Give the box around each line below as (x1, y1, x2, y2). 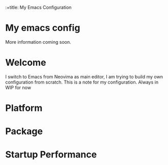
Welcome (5, 57, 46, 68)
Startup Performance (5, 149, 97, 160)
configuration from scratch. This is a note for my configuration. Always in (5, 79, 159, 85)
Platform (5, 102, 43, 114)
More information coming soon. (5, 39, 71, 45)
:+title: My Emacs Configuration (5, 5, 72, 10)
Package (5, 126, 43, 137)
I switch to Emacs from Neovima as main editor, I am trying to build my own (5, 73, 163, 79)
